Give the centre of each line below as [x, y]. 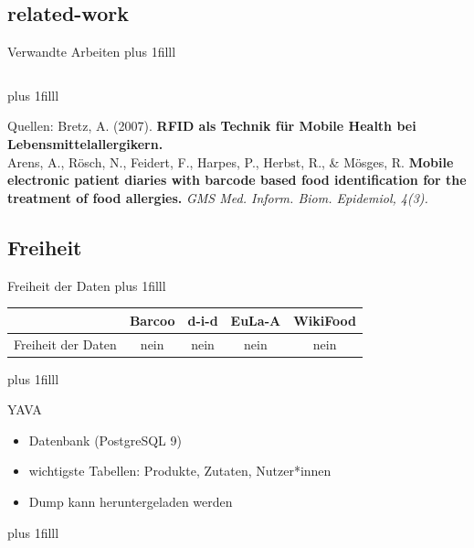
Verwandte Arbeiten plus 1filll [92, 52]
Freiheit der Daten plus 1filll [87, 285]
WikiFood [325, 320]
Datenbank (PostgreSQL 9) [105, 440]
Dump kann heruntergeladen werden [131, 501]
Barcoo [152, 320]
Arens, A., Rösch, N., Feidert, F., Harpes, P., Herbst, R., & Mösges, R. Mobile [231, 161]
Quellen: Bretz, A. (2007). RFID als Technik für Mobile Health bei [212, 126]
